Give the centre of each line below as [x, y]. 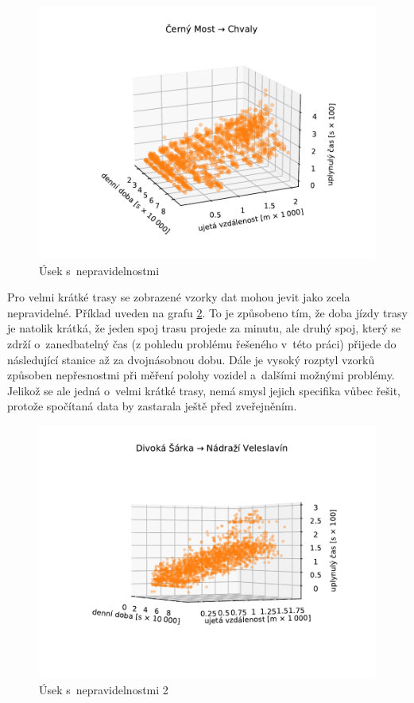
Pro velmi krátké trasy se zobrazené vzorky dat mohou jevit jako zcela [179, 297]
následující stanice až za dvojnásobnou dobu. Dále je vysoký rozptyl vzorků [191, 359]
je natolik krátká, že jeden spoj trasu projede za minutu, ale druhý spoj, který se [204, 328]
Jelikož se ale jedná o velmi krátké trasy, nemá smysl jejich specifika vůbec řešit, [204, 390]
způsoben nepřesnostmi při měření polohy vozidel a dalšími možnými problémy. [201, 375]
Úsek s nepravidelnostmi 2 [104, 689]
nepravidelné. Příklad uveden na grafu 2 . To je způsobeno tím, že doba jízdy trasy [207, 312]
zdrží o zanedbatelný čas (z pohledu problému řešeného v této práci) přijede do [202, 343]
